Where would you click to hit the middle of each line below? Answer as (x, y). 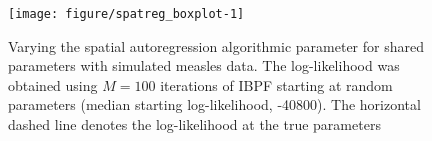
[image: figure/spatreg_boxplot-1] (126, 14)
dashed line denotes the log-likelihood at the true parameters (194, 124)
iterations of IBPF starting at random (276, 84)
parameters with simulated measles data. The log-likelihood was (204, 65)
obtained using (53, 84)
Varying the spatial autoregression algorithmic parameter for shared (216, 45)
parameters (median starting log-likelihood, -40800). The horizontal (214, 104)
